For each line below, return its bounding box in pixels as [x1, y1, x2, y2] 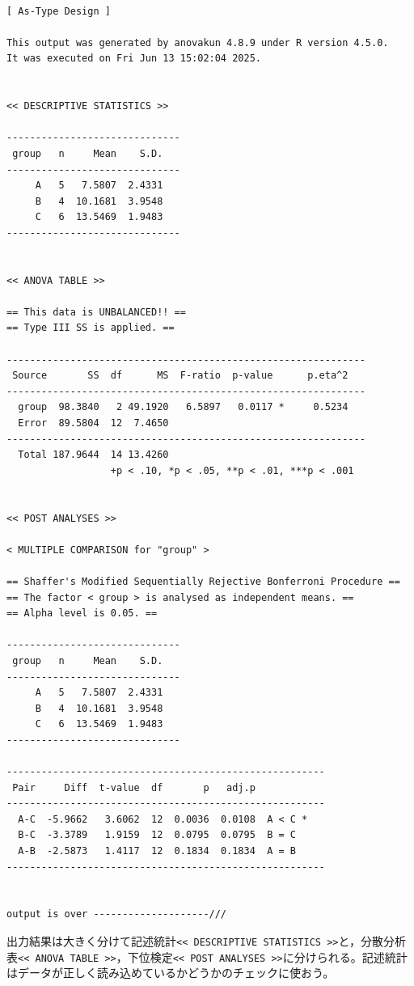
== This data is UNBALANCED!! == [6, 306, 186, 318]
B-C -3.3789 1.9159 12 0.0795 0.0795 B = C [18, 829, 296, 841]
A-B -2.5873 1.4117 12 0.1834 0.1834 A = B [18, 845, 296, 857]
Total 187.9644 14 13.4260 [18, 449, 169, 461]
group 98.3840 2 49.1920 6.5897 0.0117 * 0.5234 [18, 401, 349, 413]
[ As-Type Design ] [6, 5, 111, 17]
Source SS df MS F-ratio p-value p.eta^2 [12, 370, 349, 382]
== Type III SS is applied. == [6, 322, 175, 334]
